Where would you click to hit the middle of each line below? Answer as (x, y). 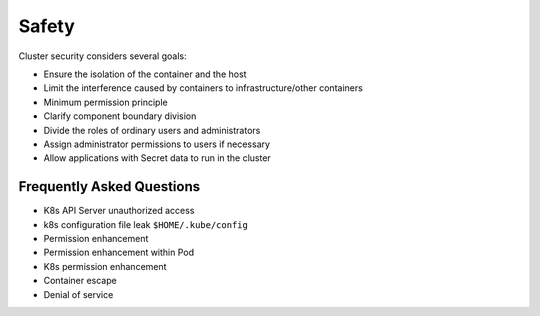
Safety (46, 26)
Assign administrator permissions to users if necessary (156, 144)
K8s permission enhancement (105, 266)
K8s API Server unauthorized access (119, 211)
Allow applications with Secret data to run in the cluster (157, 158)
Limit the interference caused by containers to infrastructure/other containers (203, 88)
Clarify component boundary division (120, 116)
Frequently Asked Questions (109, 186)
